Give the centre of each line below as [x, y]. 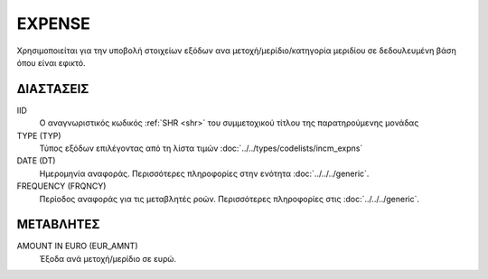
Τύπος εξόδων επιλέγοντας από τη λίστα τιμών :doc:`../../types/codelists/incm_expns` [201, 148]
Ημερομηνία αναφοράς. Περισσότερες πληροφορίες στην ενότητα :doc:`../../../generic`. [204, 173]
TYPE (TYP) [39, 135]
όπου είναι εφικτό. [51, 62]
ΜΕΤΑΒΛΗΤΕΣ [58, 224]
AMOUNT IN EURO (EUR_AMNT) [78, 246]
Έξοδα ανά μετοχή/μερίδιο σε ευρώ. [108, 258]
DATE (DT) [36, 161]
